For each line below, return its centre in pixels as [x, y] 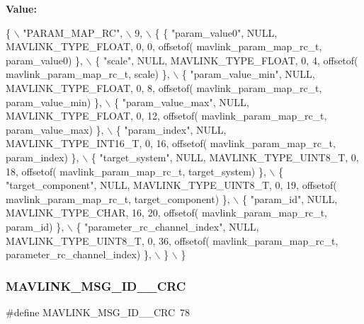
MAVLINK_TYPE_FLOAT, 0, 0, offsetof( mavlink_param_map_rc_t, [164, 46]
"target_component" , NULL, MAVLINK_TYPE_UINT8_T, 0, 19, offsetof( [171, 185]
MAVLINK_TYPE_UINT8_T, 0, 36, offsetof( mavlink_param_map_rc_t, [172, 240]
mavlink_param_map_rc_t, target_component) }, [118, 198]
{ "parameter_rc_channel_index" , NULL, [167, 226]
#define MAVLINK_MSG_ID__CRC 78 [98, 312]
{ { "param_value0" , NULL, [216, 32]
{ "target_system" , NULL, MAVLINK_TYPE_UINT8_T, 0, [225, 157]
